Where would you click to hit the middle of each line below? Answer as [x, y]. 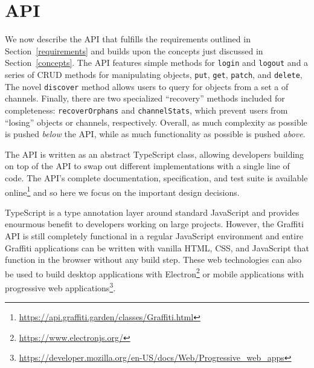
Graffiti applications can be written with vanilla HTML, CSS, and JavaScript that [157, 247]
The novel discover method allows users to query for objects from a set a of [147, 86]
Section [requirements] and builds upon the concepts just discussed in [134, 50]
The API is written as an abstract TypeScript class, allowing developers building [155, 154]
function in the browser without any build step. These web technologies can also [153, 260]
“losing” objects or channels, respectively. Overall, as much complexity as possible [156, 122]
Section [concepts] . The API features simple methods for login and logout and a [157, 63]
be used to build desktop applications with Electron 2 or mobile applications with [154, 273]
